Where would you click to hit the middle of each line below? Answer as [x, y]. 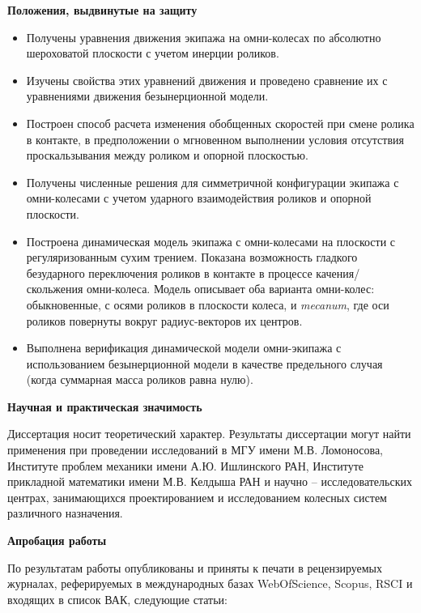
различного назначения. [65, 513]
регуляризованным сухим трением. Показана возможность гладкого [192, 257]
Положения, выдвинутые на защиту [102, 10]
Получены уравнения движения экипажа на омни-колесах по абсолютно [204, 37]
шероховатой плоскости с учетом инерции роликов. [153, 53]
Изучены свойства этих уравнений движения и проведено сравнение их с [207, 80]
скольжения [55, 289]
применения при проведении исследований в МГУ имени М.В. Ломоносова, [196, 450]
